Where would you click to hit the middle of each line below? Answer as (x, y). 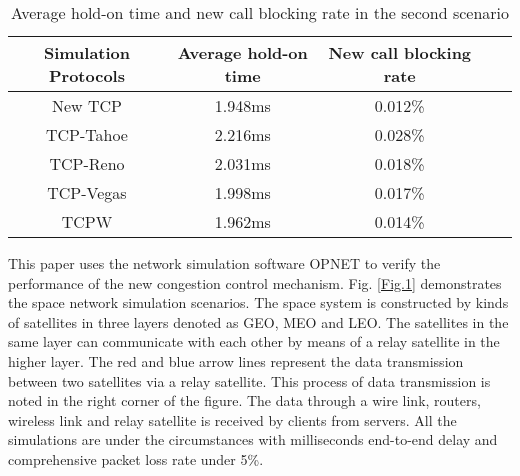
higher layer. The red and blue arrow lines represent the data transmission (236, 360)
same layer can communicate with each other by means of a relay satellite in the (254, 341)
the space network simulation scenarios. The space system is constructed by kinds (258, 302)
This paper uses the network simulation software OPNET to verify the (224, 263)
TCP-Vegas (87, 192)
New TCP (86, 105)
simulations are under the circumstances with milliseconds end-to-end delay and (253, 439)
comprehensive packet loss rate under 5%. (136, 458)
